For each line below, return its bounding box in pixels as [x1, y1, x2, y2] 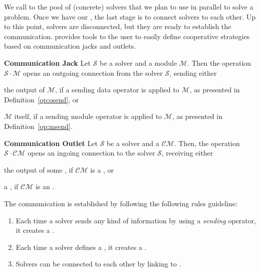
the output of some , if [4, 164, 73, 175]
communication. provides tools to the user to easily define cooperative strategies [4, 31, 250, 41]
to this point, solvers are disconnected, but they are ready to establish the [4, 21, 231, 32]
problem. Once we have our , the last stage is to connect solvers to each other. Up [4, 11, 256, 22]
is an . [35, 181, 55, 192]
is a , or [90, 164, 114, 175]
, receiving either [161, 148, 213, 158]
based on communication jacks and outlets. [4, 41, 136, 51]
